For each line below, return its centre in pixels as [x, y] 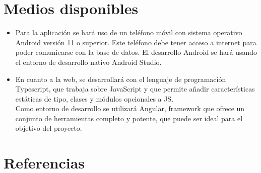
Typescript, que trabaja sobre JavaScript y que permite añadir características [135, 89]
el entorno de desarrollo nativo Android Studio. [88, 62]
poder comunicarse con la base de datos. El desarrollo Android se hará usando [136, 52]
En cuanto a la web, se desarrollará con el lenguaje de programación [121, 79]
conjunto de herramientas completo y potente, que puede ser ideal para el [129, 118]
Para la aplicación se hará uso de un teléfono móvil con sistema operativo [129, 32]
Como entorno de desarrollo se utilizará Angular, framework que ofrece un [130, 108]
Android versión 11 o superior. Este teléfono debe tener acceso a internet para [136, 42]
